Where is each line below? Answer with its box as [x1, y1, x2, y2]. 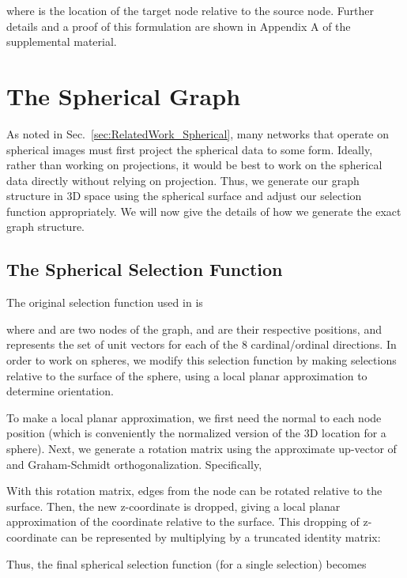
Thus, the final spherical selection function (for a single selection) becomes [6, 555, 367, 572]
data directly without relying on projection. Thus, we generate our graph [6, 172, 360, 188]
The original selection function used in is [6, 294, 203, 311]
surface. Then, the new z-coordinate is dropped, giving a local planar [6, 497, 341, 514]
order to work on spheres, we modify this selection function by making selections [6, 352, 397, 368]
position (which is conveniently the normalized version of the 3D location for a [6, 425, 386, 441]
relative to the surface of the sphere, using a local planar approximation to [6, 367, 367, 383]
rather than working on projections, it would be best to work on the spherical [6, 157, 383, 173]
